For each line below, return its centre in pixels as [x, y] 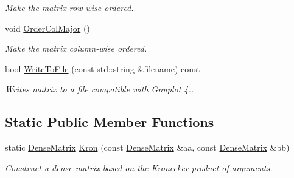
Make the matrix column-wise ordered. [76, 48]
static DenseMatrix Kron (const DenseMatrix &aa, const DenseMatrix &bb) [147, 147]
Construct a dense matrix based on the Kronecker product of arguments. [139, 167]
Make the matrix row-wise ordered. [69, 7]
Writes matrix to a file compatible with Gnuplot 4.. [100, 89]
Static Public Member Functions [110, 122]
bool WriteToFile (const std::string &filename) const [103, 68]
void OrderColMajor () [47, 28]
